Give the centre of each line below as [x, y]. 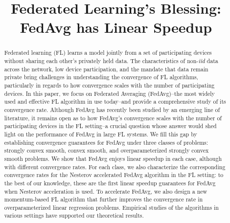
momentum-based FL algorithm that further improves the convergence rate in [103, 199]
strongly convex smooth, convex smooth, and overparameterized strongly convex [106, 150]
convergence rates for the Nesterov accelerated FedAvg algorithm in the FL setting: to [114, 175]
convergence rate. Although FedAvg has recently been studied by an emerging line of [112, 109]
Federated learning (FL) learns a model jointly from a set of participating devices [108, 53]
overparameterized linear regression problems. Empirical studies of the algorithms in [111, 207]
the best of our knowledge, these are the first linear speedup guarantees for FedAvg [110, 183]
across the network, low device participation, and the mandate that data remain [106, 69]
